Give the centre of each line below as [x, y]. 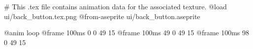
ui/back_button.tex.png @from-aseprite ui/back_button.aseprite [102, 16]
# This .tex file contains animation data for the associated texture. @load [115, 6]
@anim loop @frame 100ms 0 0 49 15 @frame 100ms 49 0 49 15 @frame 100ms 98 [127, 33]
